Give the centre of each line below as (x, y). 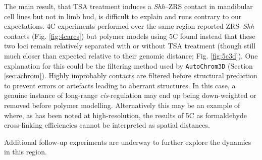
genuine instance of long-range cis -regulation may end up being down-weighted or (130, 95)
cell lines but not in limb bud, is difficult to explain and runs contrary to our (123, 16)
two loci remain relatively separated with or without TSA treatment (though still (130, 46)
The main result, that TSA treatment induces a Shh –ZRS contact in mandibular (128, 6)
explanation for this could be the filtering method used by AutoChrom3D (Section (128, 65)
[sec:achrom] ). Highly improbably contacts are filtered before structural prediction (131, 75)
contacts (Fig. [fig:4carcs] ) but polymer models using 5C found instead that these (130, 36)
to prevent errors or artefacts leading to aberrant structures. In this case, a (120, 85)
